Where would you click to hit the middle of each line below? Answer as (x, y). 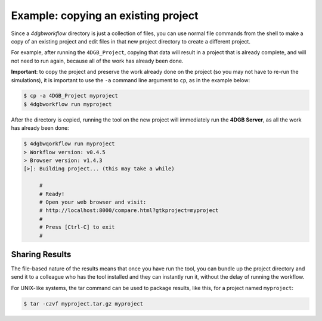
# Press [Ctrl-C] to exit (77, 227)
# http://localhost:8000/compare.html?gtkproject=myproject (129, 211)
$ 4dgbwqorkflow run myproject (69, 144)
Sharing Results (41, 254)
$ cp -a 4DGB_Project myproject (71, 96)
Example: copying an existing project (105, 15)
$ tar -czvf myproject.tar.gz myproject (83, 303)
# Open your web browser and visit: (93, 202)
